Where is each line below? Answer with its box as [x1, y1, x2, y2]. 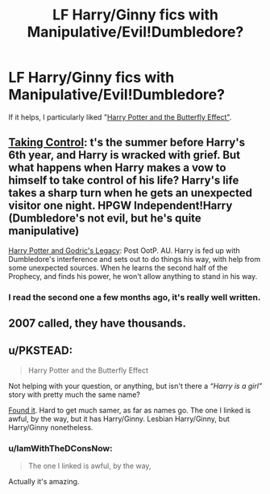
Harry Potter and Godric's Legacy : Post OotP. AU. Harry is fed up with [8, 245, 240, 255]
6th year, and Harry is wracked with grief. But [8, 148, 240, 163]
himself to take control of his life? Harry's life [8, 174, 239, 188]
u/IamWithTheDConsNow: [8, 442, 113, 454]
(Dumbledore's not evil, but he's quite [8, 212, 201, 226]
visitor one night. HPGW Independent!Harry [8, 199, 233, 213]
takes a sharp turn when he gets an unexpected [8, 186, 252, 200]
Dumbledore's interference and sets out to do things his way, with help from [8, 254, 260, 264]
